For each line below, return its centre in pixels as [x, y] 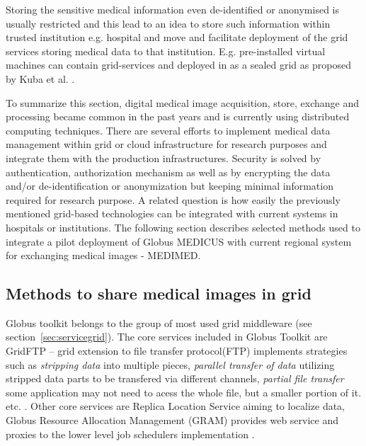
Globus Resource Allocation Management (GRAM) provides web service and [172, 420]
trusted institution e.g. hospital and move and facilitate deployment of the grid [177, 37]
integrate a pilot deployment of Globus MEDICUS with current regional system [179, 241]
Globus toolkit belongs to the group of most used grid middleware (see [159, 322]
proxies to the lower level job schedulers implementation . [130, 434]
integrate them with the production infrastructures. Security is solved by [164, 158]
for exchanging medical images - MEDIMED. [103, 255]
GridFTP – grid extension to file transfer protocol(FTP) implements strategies [177, 351]
